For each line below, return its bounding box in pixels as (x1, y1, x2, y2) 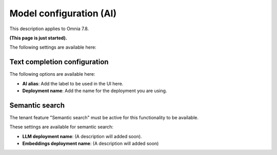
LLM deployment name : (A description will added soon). (22, 133, 142, 139)
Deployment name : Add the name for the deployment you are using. (22, 87, 167, 94)
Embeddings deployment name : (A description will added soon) (22, 141, 159, 147)
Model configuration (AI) (9, 8, 117, 19)
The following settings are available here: (9, 44, 97, 51)
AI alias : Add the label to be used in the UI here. (22, 80, 124, 86)
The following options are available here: (9, 71, 95, 77)
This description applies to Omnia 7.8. (9, 26, 89, 32)
